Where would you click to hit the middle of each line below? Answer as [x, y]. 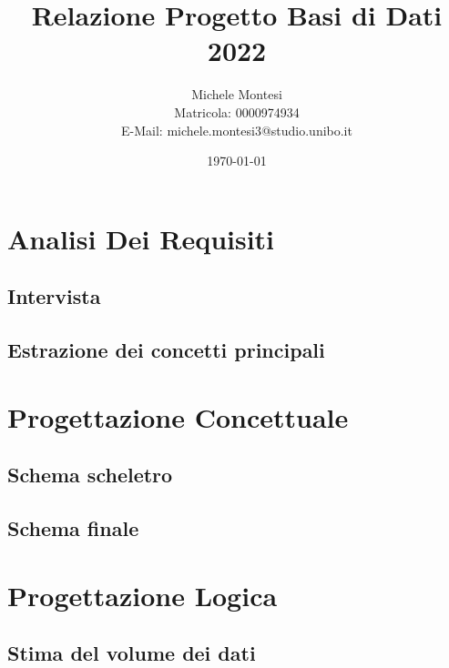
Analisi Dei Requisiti [141, 238]
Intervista [54, 296]
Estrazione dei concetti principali [166, 350]
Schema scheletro [90, 475]
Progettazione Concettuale [178, 416]
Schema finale [73, 527]
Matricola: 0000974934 [237, 111]
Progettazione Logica [143, 595]
